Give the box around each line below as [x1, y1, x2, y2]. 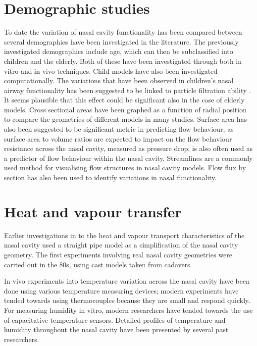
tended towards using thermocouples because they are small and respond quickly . [4, 295, 251, 305]
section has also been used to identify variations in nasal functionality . [4, 172, 217, 183]
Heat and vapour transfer [4, 201, 182, 221]
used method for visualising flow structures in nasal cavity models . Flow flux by [4, 162, 246, 173]
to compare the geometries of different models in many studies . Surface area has [4, 114, 247, 124]
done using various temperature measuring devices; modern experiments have [4, 285, 239, 296]
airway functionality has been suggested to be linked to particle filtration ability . [4, 85, 251, 95]
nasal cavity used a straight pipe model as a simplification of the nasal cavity [4, 240, 238, 250]
